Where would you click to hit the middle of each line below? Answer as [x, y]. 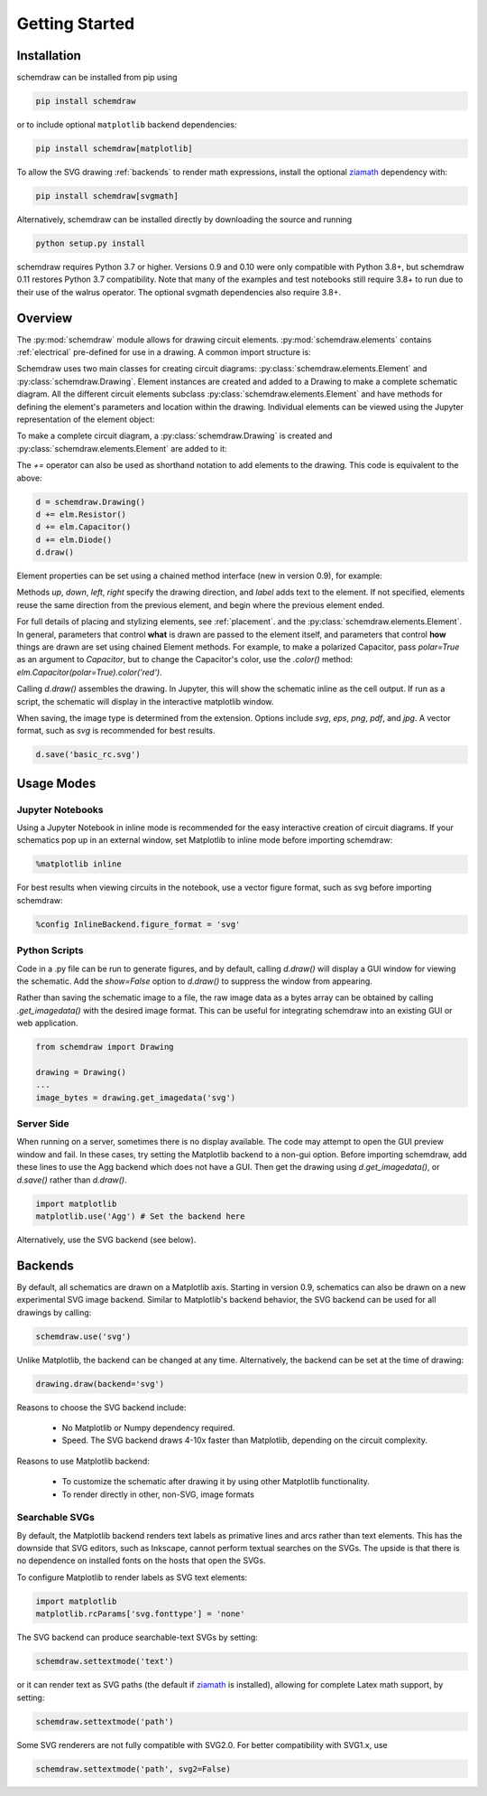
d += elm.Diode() [74, 539]
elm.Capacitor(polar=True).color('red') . [89, 672]
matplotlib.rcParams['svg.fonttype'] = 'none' [140, 1614]
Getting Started [76, 23]
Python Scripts [50, 950]
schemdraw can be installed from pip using [97, 78]
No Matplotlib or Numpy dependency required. [148, 1427]
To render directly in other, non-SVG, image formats [158, 1494]
